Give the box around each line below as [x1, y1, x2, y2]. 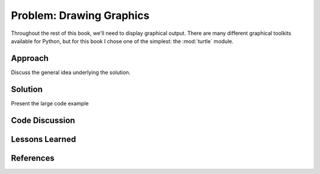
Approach [11, 53, 49, 63]
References [11, 153, 55, 163]
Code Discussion [11, 115, 75, 125]
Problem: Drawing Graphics [11, 9, 150, 22]
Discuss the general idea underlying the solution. [11, 69, 130, 76]
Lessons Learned [11, 134, 76, 144]
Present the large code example [11, 99, 89, 107]
